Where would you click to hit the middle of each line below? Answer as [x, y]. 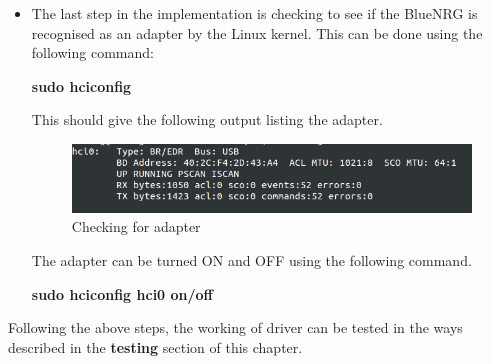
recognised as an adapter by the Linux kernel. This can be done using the [257, 32]
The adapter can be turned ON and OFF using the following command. [251, 259]
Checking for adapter [136, 226]
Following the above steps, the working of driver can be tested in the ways [235, 327]
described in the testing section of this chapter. [155, 346]
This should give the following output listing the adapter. [207, 119]
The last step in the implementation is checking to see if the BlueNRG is [254, 13]
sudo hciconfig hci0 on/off [122, 293]
